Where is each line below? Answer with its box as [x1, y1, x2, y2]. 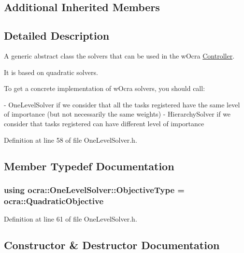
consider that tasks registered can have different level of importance [4, 118, 204, 128]
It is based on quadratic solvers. [4, 67, 98, 77]
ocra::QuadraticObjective [4, 194, 103, 207]
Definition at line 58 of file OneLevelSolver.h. [4, 134, 137, 145]
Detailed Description [4, 28, 110, 43]
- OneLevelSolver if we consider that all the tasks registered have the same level [4, 99, 240, 109]
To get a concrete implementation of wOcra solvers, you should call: [4, 83, 205, 93]
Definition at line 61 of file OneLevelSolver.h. [4, 214, 137, 224]
